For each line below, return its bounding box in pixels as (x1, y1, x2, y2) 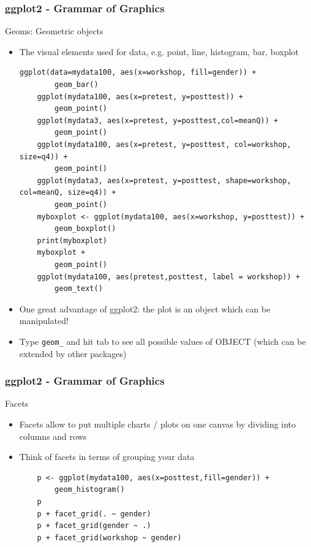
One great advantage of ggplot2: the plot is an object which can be (19, 302, 271, 315)
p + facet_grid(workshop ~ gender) (37, 533, 182, 542)
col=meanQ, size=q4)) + (19, 188, 116, 197)
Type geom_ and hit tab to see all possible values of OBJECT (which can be (19, 334, 306, 347)
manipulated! (19, 314, 69, 327)
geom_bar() (54, 80, 99, 89)
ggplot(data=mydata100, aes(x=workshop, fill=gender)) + (19, 68, 257, 77)
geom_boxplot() (54, 224, 116, 233)
